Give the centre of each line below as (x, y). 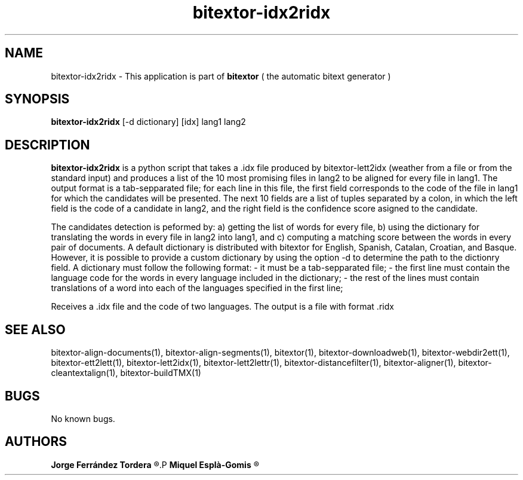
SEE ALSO (35, 329)
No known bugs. (83, 418)
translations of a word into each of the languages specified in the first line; (197, 288)
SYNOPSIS (37, 99)
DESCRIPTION (47, 145)
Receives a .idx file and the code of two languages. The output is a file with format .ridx (222, 307)
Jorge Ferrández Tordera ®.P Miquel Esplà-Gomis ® (155, 464)
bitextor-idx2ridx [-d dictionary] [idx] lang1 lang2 (148, 122)
